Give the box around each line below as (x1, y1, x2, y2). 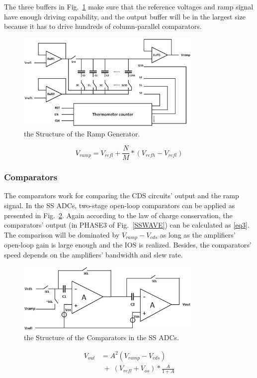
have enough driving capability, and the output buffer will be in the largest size (4, 11, 246, 21)
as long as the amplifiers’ (160, 229, 236, 240)
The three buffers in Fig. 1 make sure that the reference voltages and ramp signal (4, 1, 254, 11)
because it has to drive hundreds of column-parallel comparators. (4, 21, 202, 31)
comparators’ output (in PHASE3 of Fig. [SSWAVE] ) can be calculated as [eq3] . (4, 220, 250, 230)
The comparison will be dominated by (4, 229, 120, 240)
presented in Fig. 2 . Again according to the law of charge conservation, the (4, 210, 233, 220)
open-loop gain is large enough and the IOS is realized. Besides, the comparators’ (4, 240, 252, 250)
